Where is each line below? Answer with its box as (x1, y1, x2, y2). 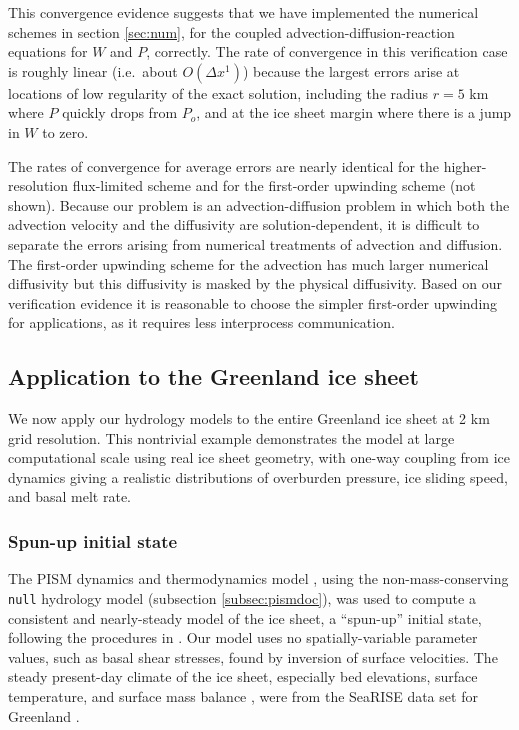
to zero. (42, 121, 89, 142)
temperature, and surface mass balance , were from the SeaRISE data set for (8, 685, 478, 706)
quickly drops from (62, 102, 178, 123)
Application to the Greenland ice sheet (8, 361, 419, 392)
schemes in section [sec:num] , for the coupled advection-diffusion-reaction (8, 21, 455, 42)
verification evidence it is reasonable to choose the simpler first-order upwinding (8, 292, 498, 313)
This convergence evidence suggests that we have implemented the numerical (8, 2, 479, 22)
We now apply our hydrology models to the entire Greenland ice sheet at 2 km (8, 408, 490, 429)
